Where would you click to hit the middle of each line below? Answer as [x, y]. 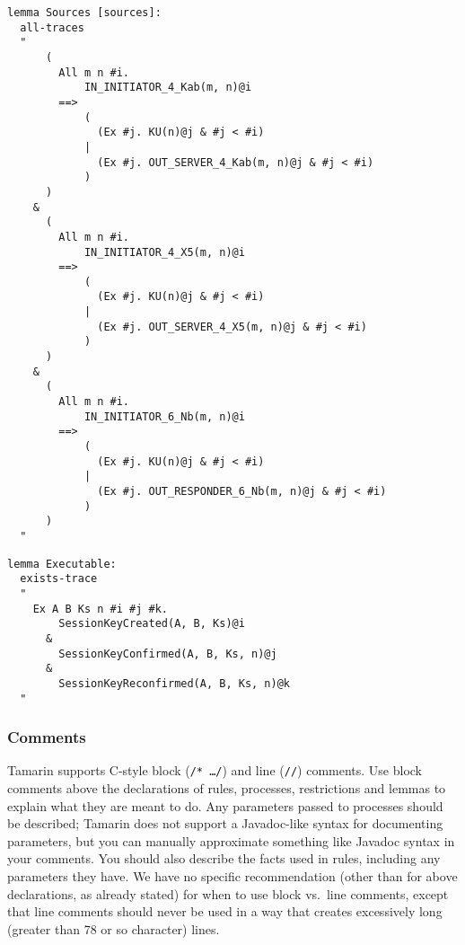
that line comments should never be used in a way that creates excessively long [225, 911]
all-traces [52, 27]
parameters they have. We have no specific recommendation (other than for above [232, 876]
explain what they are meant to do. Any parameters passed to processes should [225, 805]
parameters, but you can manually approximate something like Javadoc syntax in [231, 840]
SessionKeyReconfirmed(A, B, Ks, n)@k [174, 683]
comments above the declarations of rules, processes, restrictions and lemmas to [227, 788]
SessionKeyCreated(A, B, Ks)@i [152, 624]
